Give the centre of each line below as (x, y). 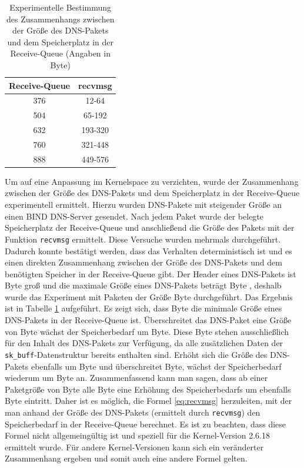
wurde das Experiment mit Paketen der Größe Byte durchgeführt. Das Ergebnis (149, 296)
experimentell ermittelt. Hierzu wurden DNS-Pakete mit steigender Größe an (143, 205)
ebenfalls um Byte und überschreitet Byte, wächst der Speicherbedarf (156, 366)
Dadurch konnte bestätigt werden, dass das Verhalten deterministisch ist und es (148, 250)
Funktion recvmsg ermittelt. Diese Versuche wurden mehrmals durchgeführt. (143, 239)
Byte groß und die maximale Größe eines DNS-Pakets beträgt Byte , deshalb (143, 285)
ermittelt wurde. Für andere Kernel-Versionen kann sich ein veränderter (134, 447)
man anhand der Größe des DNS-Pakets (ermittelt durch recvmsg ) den (133, 412)
